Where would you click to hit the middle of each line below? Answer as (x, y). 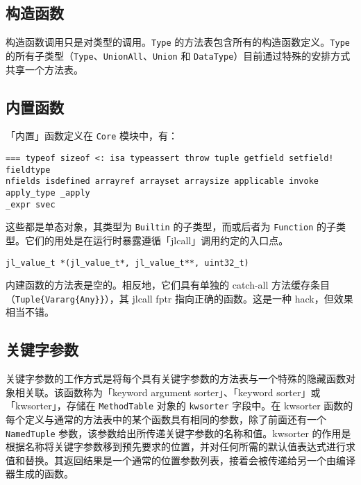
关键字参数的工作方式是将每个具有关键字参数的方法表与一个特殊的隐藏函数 (176, 378)
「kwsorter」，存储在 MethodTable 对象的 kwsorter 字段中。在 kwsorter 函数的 (179, 406)
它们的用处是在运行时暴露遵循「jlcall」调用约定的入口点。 (157, 240)
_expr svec (31, 204)
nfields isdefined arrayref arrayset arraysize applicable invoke (162, 181)
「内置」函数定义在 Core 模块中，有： (92, 136)
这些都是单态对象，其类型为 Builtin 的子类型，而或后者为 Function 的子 (171, 227)
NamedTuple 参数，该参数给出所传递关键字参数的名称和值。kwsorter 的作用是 (178, 433)
